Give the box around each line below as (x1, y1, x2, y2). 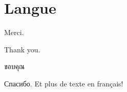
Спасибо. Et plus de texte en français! (4, 78, 123, 88)
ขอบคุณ (4, 61, 25, 72)
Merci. (4, 27, 24, 38)
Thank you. (4, 44, 40, 54)
